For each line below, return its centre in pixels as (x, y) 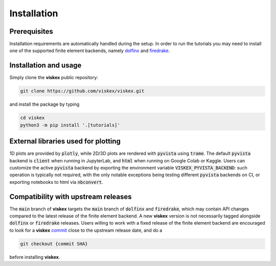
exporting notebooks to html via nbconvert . (56, 182)
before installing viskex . (35, 257)
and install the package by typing (44, 104)
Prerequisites (31, 31)
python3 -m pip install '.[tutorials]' (70, 125)
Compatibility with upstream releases (71, 197)
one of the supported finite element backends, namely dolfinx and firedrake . (90, 51)
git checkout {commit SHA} (54, 244)
